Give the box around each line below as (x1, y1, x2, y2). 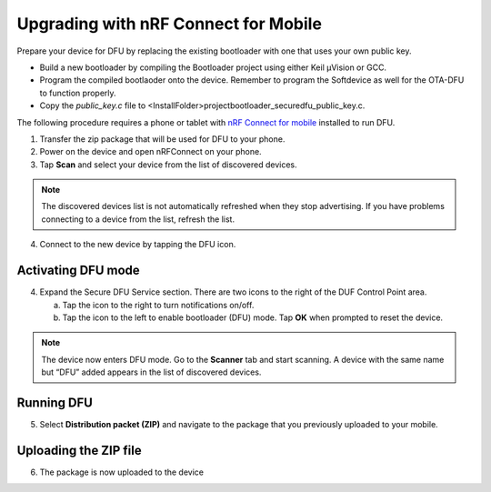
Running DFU (16, 395, 93, 410)
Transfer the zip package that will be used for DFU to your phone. (39, 133, 286, 145)
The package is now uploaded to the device (39, 467, 205, 477)
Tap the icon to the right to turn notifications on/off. (62, 299, 255, 310)
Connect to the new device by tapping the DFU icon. (39, 239, 236, 250)
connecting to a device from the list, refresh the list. (41, 214, 235, 225)
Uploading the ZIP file (16, 442, 142, 458)
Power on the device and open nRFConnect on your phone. (39, 146, 263, 157)
